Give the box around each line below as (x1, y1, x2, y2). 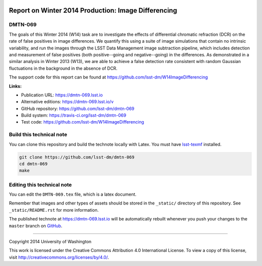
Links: (9, 83, 22, 89)
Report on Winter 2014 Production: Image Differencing (9, 6, 177, 15)
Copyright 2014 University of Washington (9, 239, 92, 245)
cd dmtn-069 (19, 161, 48, 167)
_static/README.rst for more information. (9, 207, 99, 213)
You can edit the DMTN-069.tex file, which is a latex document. (9, 191, 137, 197)
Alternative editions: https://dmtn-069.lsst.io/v (21, 99, 114, 105)
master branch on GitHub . (9, 223, 63, 229)
